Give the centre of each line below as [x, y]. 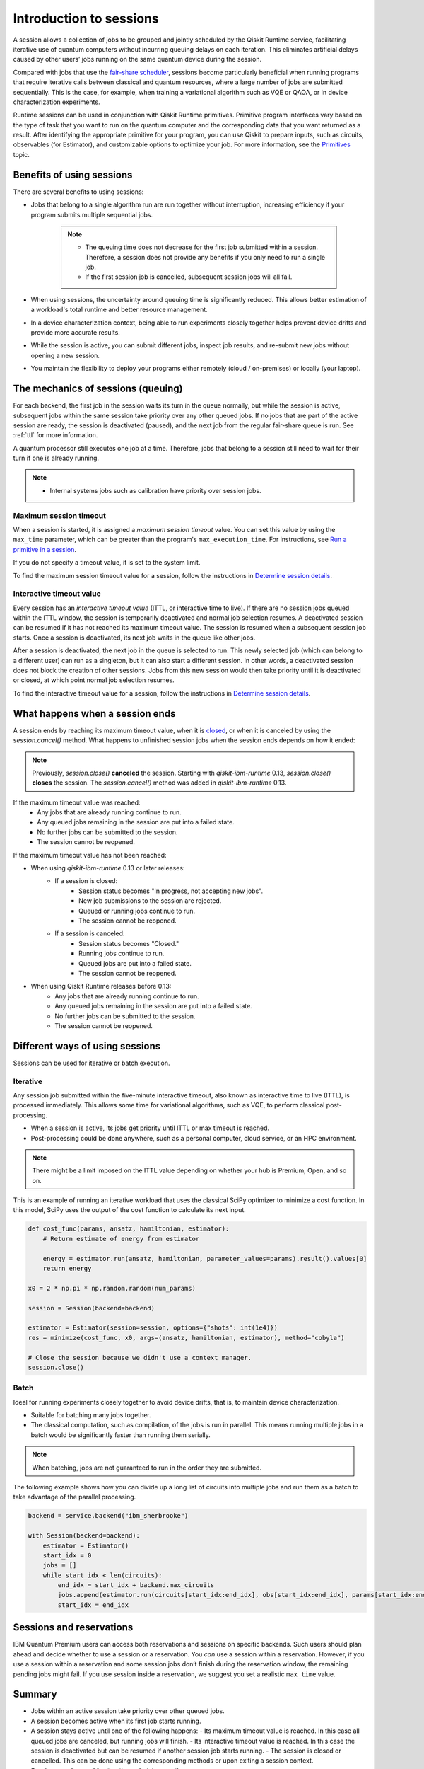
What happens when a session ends [94, 714]
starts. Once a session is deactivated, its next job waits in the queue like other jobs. [134, 638]
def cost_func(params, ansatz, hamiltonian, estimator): [129, 1229]
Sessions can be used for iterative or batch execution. [92, 1063]
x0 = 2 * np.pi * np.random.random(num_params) [112, 1288]
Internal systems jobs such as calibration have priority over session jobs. [155, 490]
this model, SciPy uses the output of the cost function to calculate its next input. [130, 1210]
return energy [67, 1268]
